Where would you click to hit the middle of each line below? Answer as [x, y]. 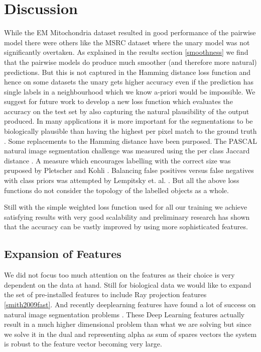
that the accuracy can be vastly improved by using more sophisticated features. [126, 227]
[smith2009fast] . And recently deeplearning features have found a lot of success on [130, 304]
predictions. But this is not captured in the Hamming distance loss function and [127, 72]
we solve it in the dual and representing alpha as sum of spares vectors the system [130, 334]
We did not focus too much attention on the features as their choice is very [119, 275]
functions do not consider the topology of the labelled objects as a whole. [116, 190]
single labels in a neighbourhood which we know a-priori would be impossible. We [130, 91]
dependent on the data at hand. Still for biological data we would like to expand [128, 284]
